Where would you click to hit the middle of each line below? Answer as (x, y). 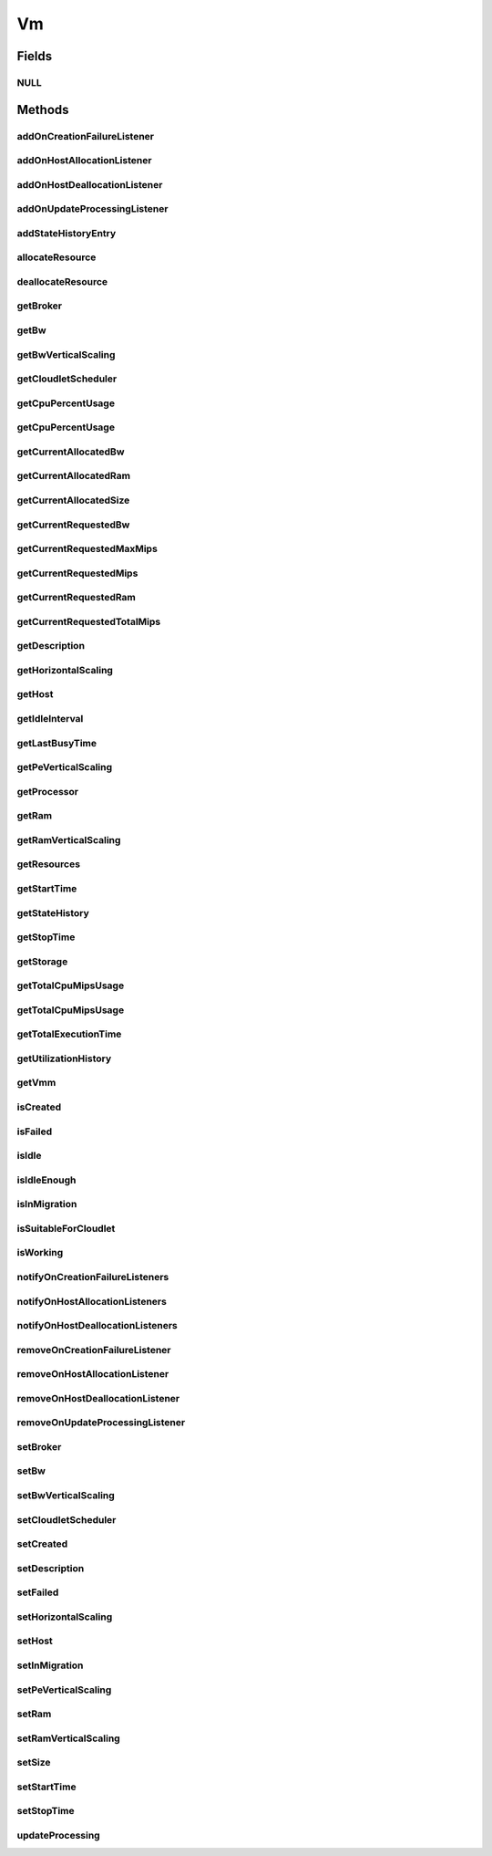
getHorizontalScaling (65, 670)
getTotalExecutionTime (69, 1034)
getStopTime (46, 937)
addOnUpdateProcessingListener (92, 209)
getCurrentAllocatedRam (74, 476)
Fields (35, 56)
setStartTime (46, 1787)
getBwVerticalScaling (66, 354)
